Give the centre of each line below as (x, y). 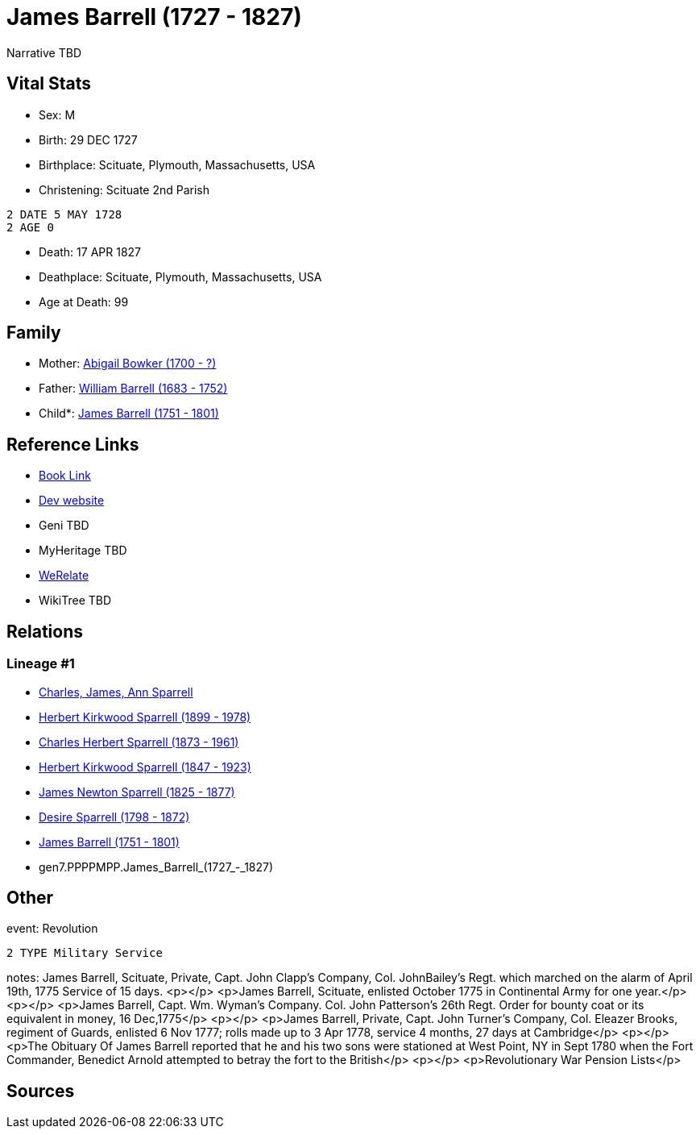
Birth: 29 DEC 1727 (88, 139)
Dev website (72, 501)
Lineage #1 (41, 664)
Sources (41, 1091)
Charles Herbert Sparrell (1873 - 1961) (139, 742)
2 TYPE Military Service (85, 953)
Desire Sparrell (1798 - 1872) (114, 817)
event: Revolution (52, 929)
